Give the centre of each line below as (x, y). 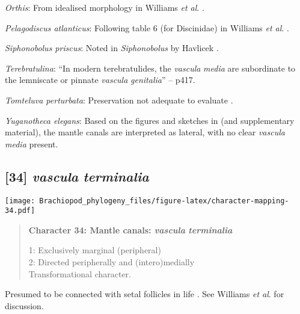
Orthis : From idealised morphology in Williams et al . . (105, 7)
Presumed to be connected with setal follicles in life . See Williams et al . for (145, 294)
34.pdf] (20, 211)
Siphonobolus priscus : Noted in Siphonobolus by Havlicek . (112, 48)
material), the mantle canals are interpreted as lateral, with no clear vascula (145, 132)
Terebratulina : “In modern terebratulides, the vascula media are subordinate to (150, 68)
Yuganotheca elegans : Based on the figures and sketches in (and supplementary (150, 120)
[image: (20, 201)
